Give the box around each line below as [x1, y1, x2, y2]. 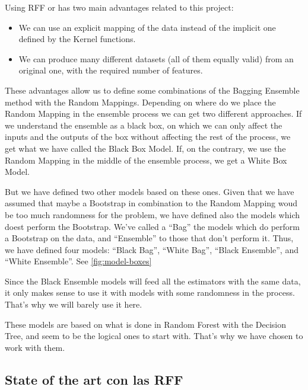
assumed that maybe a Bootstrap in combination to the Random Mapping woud [5, 197, 298, 209]
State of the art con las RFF [5, 370, 183, 388]
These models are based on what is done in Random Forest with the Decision [5, 318, 286, 330]
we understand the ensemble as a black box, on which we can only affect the [5, 119, 282, 131]
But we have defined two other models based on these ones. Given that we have [5, 185, 294, 197]
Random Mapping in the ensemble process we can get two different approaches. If [5, 107, 302, 120]
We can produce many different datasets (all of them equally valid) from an [18, 52, 294, 65]
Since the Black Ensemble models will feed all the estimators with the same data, [5, 274, 301, 287]
